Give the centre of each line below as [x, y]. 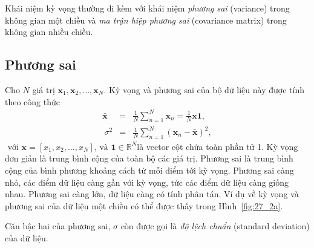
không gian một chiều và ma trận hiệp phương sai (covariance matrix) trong [146, 20]
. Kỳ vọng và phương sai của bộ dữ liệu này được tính [204, 89]
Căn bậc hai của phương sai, [58, 226]
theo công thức [32, 101]
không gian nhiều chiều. [49, 32]
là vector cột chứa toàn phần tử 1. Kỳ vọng [218, 146]
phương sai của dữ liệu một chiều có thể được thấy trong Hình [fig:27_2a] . [144, 205]
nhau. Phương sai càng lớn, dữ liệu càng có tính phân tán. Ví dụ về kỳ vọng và [152, 194]
